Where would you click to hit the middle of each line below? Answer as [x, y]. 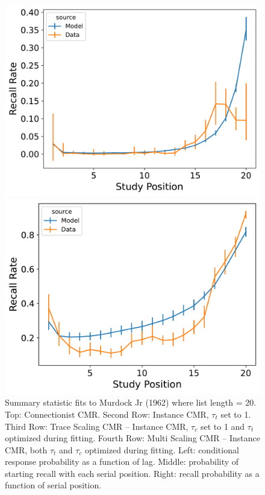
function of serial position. [53, 485]
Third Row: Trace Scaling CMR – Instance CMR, [97, 426]
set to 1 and [223, 426]
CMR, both [26, 449]
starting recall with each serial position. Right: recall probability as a [132, 473]
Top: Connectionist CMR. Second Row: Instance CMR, [107, 414]
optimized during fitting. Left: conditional [162, 449]
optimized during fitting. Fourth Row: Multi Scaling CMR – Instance [132, 438]
